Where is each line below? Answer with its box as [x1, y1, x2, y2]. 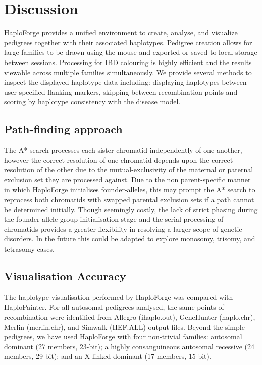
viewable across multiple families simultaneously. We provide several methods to [4, 67, 252, 77]
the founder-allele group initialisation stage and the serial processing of [4, 214, 224, 224]
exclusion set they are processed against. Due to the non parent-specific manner [4, 174, 251, 185]
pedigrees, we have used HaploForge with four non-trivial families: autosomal [4, 331, 242, 342]
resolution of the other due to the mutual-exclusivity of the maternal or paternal [4, 164, 253, 175]
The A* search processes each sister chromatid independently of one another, [4, 145, 242, 155]
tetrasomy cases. [4, 244, 55, 254]
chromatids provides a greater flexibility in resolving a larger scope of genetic [4, 223, 242, 234]
